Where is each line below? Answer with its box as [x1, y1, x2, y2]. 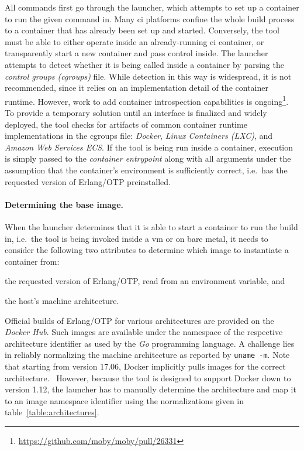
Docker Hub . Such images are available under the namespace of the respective [5, 326, 283, 338]
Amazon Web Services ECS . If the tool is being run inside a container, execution [5, 141, 293, 153]
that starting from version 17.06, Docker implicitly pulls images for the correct [5, 360, 286, 372]
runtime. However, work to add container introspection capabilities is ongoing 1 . [5, 93, 289, 107]
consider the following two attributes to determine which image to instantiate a [5, 244, 289, 256]
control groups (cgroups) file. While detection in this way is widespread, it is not [5, 70, 292, 82]
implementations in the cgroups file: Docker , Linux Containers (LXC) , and [5, 129, 273, 142]
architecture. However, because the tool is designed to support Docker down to [5, 371, 291, 384]
